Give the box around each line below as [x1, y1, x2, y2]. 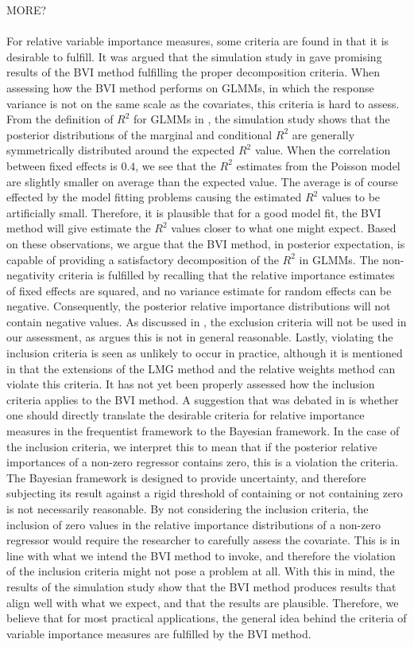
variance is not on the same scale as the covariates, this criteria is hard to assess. [6, 95, 400, 111]
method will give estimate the [6, 220, 151, 236]
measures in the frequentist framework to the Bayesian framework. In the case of [6, 423, 400, 439]
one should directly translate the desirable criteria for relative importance [6, 407, 365, 423]
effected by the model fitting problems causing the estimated [6, 189, 302, 205]
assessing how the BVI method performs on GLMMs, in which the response [6, 79, 374, 95]
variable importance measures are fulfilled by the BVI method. [6, 625, 311, 641]
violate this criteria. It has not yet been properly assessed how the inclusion [6, 376, 375, 392]
